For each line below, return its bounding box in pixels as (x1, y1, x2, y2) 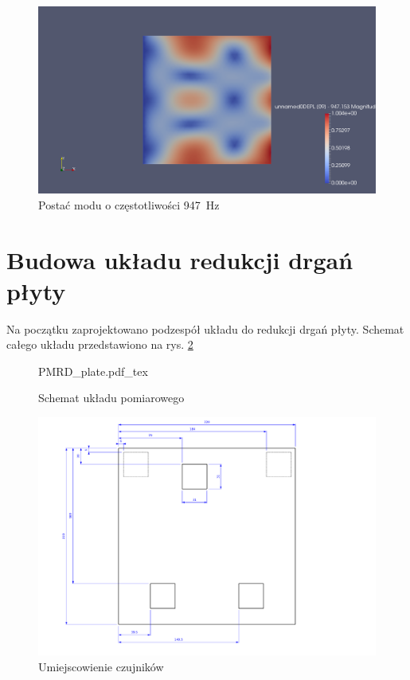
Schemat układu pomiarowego (38, 389, 185, 406)
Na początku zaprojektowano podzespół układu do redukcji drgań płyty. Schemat (6, 320, 404, 337)
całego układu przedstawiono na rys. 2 (6, 336, 193, 353)
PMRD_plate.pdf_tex (38, 362, 148, 379)
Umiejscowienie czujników (38, 659, 164, 675)
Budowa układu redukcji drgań (6, 243, 353, 276)
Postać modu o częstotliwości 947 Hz (38, 196, 220, 213)
